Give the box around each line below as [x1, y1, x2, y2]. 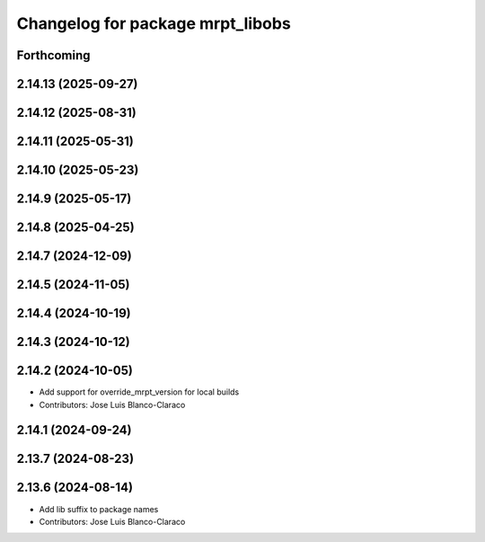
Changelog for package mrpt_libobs [16, 13, 291, 33]
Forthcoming [16, 48, 91, 63]
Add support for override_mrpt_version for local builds [39, 387, 240, 397]
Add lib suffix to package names [39, 503, 159, 514]
